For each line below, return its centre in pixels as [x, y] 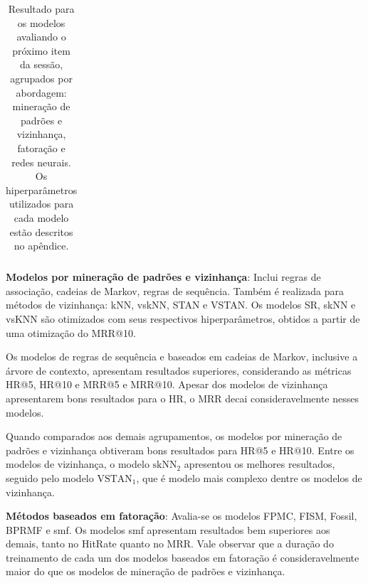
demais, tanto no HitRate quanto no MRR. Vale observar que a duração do [170, 544]
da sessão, [42, 64]
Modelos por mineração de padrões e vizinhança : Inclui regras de [163, 277]
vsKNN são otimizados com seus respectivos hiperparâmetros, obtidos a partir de [183, 318]
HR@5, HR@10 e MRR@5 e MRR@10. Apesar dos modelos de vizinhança [167, 384]
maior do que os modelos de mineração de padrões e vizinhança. [146, 571]
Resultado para [41, 9]
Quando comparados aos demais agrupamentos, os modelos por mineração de [174, 436]
